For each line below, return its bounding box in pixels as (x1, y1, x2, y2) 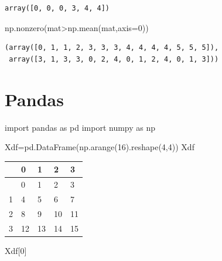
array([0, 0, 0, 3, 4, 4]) (5, 4, 110, 12)
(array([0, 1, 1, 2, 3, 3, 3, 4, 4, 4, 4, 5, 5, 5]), (5, 43, 219, 52)
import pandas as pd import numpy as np (5, 121, 156, 133)
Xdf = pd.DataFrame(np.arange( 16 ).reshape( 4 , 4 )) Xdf (5, 141, 194, 153)
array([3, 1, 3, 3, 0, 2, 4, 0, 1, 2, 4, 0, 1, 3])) (9, 55, 219, 63)
